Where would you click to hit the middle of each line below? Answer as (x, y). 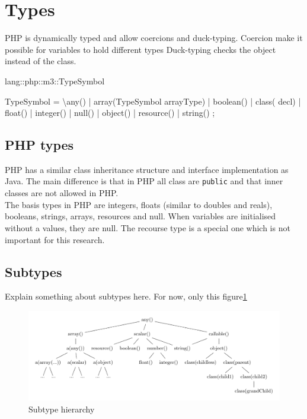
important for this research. (55, 239)
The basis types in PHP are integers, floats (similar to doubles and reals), (139, 204)
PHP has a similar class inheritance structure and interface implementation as (147, 169)
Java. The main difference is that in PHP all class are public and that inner (144, 181)
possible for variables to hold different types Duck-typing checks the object (140, 49)
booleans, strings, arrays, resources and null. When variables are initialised (140, 216)
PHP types (39, 145)
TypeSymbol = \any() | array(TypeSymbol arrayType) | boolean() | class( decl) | (153, 101)
